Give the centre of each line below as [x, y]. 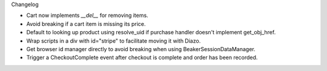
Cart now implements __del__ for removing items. [87, 16]
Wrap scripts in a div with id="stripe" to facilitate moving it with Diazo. [114, 41]
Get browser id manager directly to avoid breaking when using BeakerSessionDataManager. [141, 49]
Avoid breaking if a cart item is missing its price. [86, 23]
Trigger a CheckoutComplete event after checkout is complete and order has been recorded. [142, 58]
